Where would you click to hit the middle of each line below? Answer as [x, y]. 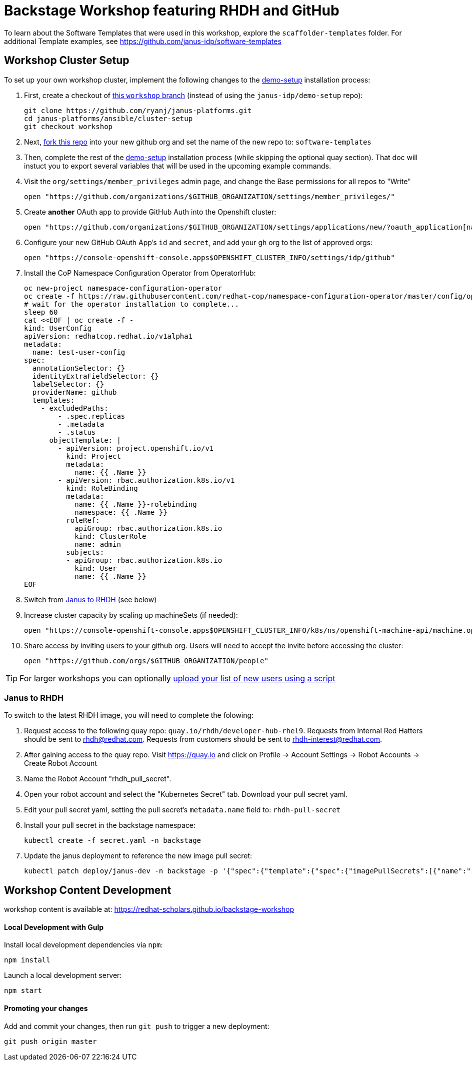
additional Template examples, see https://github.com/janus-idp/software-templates [143, 41]
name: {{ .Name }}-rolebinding [136, 504]
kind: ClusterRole [110, 536]
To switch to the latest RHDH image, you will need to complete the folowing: [129, 715]
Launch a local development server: [63, 975]
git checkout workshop [68, 126]
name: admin [98, 544]
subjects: [85, 552]
